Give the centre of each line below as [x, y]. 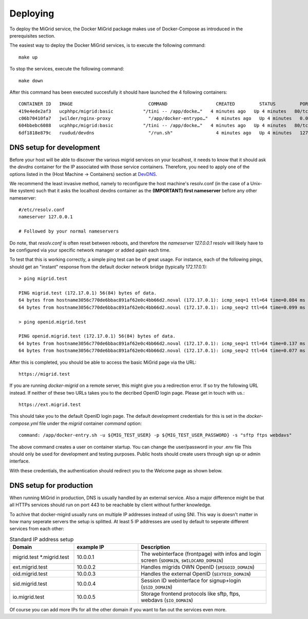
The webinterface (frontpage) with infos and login [201, 554]
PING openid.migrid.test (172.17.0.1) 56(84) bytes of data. [97, 336]
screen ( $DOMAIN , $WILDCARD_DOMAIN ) [182, 560]
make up [28, 57]
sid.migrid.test [30, 584]
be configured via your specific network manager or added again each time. [90, 250]
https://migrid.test [44, 374]
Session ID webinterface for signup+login [191, 580]
